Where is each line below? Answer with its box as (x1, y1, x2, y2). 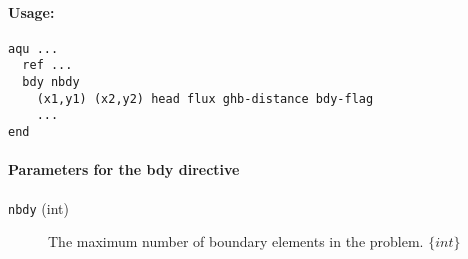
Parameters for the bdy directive (8, 159, 240, 180)
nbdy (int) (8, 197, 69, 218)
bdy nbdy (22, 75, 80, 90)
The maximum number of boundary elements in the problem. (48, 231, 424, 252)
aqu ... (8, 41, 59, 56)
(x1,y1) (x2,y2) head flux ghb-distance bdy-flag (36, 91, 374, 106)
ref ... (22, 58, 73, 73)
